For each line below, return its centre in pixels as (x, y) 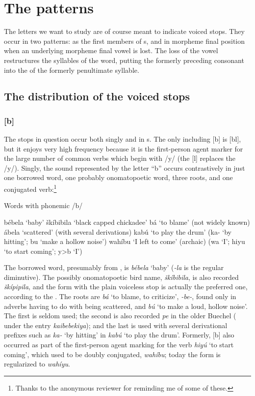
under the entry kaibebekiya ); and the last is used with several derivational (116, 325)
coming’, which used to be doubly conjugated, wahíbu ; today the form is (112, 354)
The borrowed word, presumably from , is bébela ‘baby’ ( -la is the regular (114, 267)
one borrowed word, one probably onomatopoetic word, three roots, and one (118, 177)
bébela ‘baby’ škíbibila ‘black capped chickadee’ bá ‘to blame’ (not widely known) (127, 222)
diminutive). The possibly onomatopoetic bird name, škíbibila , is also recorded (121, 277)
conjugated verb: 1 (30, 188)
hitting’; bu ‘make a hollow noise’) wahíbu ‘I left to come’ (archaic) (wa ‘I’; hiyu (125, 241)
